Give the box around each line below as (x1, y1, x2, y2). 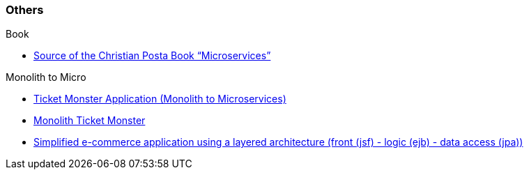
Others (6, 3, 44, 17)
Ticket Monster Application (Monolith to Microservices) (33, 93, 286, 105)
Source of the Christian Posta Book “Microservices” (33, 50, 271, 62)
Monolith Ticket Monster (33, 114, 146, 127)
